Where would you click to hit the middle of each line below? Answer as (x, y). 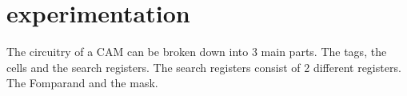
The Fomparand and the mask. (82, 83)
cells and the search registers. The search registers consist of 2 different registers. (204, 67)
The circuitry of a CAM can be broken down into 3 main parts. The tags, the (197, 52)
